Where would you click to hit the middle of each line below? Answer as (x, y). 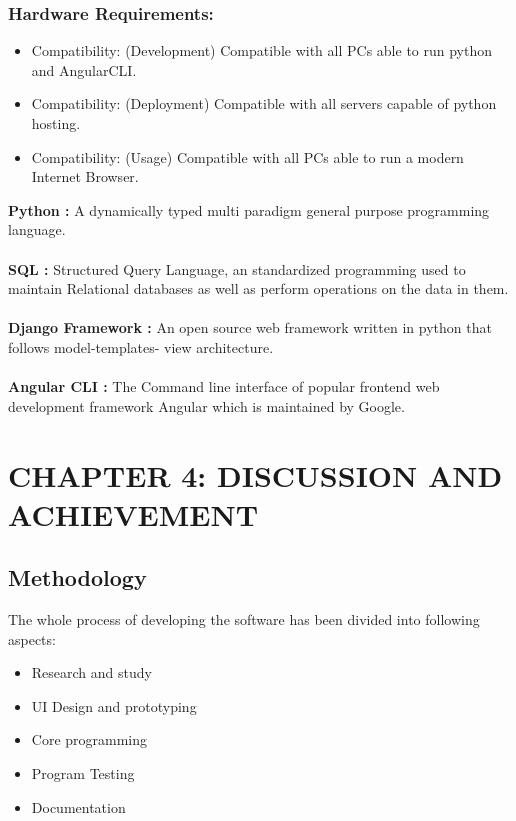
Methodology (77, 577)
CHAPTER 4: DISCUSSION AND (255, 474)
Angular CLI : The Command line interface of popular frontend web (224, 386)
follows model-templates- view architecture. (141, 346)
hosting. (56, 123)
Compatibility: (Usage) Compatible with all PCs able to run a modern (247, 156)
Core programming (89, 739)
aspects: (32, 638)
